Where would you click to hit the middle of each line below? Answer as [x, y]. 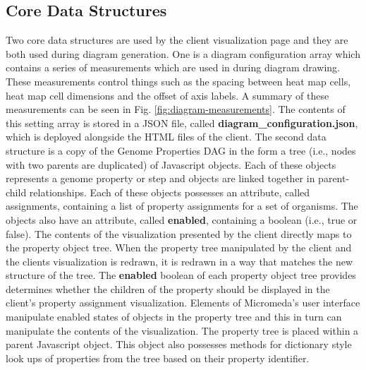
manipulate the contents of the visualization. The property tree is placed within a [182, 330]
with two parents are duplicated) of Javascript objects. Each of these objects [171, 164]
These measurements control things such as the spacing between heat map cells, [178, 81]
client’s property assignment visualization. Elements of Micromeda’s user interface [183, 303]
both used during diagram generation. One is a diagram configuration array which [183, 53]
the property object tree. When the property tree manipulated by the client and [179, 247]
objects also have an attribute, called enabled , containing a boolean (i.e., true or [182, 219]
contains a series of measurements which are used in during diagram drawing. [173, 67]
